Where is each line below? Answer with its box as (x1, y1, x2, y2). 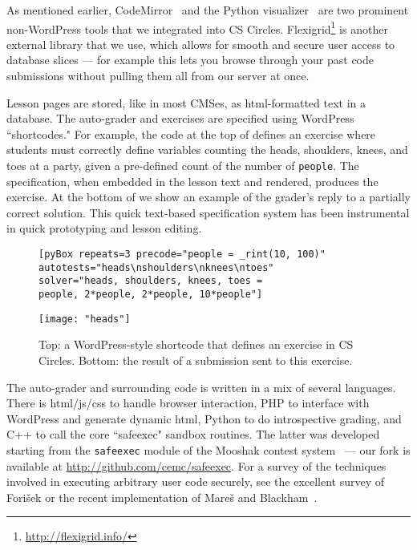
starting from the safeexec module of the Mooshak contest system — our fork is (6, 441, 411, 458)
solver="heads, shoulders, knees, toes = (38, 275, 263, 287)
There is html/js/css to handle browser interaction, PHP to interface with (6, 394, 370, 411)
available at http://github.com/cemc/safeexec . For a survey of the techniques (6, 457, 387, 474)
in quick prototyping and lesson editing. (6, 220, 202, 237)
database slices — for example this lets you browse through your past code (6, 51, 374, 68)
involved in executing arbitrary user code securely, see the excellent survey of (6, 473, 385, 490)
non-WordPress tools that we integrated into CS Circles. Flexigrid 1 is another (6, 18, 388, 37)
